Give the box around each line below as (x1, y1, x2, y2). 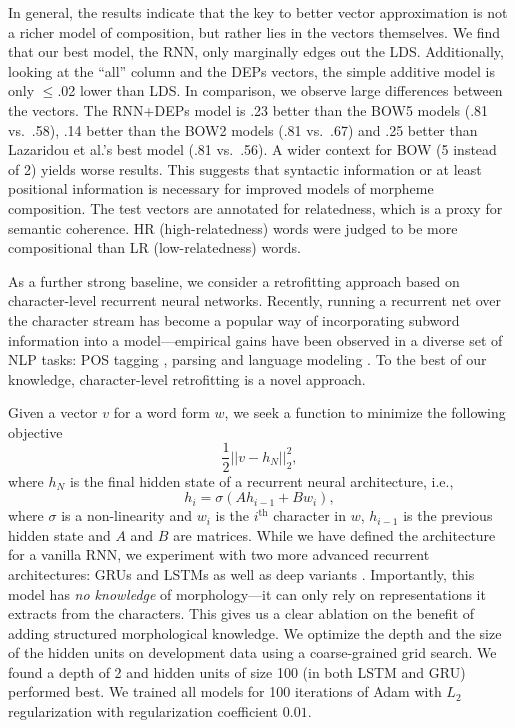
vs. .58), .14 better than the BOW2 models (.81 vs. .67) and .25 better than (8, 119, 478, 140)
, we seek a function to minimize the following (224, 402, 506, 423)
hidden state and (8, 524, 111, 545)
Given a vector (8, 402, 98, 423)
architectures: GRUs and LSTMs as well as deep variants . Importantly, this (8, 563, 475, 584)
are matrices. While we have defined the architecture (173, 524, 496, 545)
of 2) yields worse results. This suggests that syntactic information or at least (8, 158, 482, 179)
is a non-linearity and (61, 505, 192, 526)
